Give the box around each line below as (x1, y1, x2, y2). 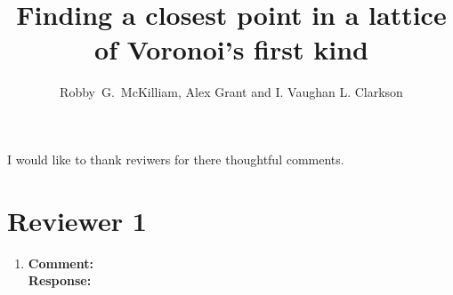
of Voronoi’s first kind (94, 31, 368, 68)
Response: (28, 271, 92, 290)
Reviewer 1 (7, 202, 147, 238)
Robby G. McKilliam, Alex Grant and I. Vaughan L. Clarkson (60, 83, 403, 101)
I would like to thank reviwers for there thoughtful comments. (7, 149, 344, 168)
